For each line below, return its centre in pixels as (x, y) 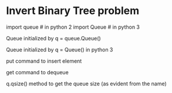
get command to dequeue (37, 72)
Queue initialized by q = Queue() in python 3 (60, 49)
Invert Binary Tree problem (73, 11)
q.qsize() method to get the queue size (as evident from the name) (87, 84)
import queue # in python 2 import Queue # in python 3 (73, 27)
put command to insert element (44, 61)
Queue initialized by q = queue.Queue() (53, 38)
